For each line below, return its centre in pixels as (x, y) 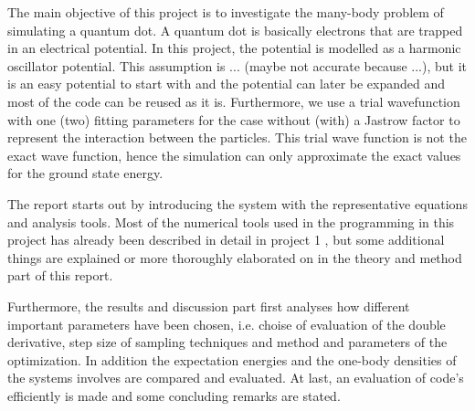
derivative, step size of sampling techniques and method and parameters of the (227, 342)
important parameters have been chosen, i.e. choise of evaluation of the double (227, 324)
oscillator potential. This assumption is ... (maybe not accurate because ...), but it (237, 65)
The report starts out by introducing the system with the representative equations (237, 203)
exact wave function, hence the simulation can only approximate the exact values (234, 155)
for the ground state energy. (85, 173)
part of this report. (60, 275)
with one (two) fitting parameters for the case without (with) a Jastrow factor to (234, 119)
